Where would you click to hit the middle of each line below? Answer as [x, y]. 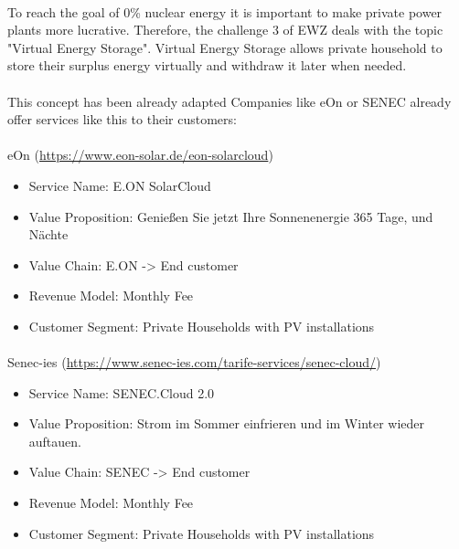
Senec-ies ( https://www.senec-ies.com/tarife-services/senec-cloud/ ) [194, 362]
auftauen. [55, 441]
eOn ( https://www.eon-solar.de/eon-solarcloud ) [140, 155]
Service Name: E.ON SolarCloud [120, 185]
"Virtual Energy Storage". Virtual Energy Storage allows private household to [225, 47]
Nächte [48, 234]
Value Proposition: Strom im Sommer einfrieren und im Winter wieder [227, 423]
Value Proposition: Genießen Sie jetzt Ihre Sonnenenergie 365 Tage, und [231, 216]
